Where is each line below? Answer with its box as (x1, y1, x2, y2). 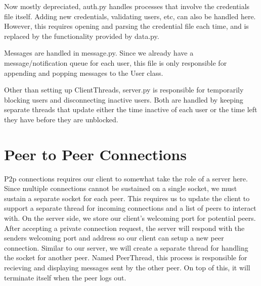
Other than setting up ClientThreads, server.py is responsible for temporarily (4, 84, 244, 95)
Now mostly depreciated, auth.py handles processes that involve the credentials (4, 1, 250, 11)
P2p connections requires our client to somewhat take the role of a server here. (4, 173, 248, 183)
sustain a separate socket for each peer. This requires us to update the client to (4, 193, 250, 203)
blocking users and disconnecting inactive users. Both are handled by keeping (4, 94, 243, 105)
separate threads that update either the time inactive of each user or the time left (4, 104, 257, 115)
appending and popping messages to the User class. (4, 67, 163, 78)
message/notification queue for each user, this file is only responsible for (4, 57, 227, 68)
